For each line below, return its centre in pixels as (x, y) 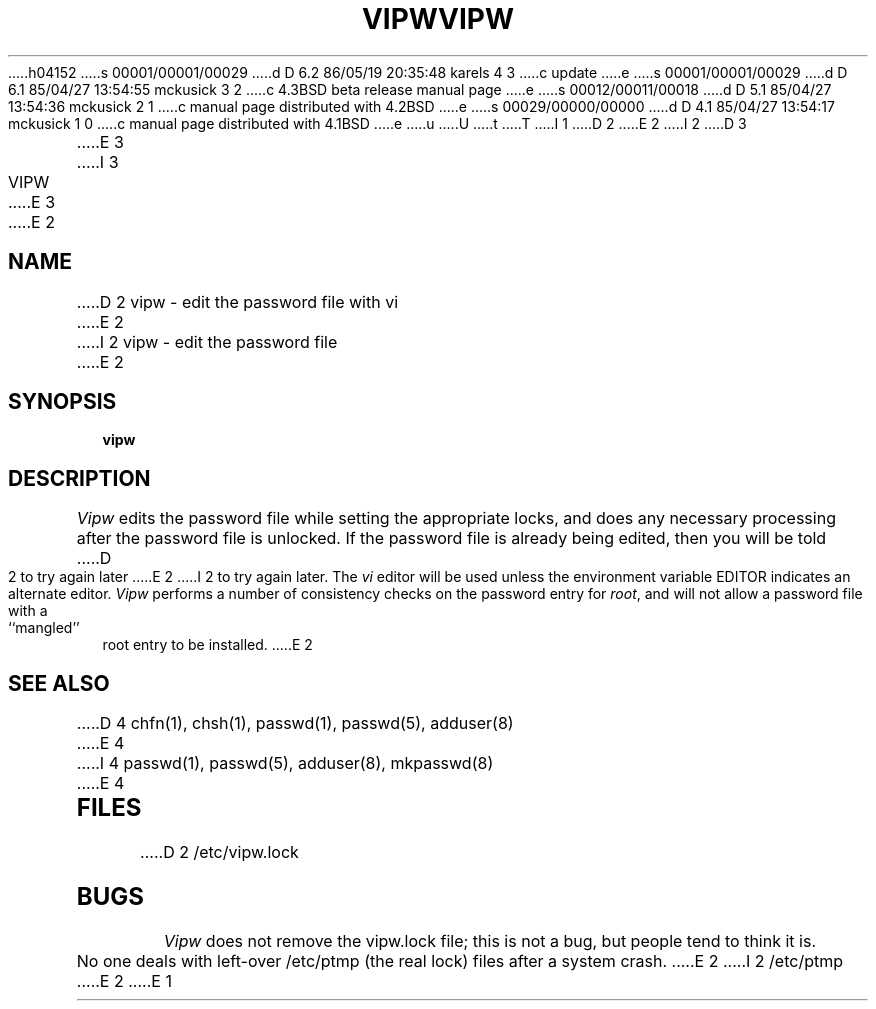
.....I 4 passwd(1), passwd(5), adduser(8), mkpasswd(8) (285, 763)
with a (28, 611)
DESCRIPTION (79, 478)
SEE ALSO (59, 683)
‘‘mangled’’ (44, 628)
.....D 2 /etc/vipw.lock (219, 852)
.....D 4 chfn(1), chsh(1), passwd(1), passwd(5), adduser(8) (295, 723)
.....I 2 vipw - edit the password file (207, 341)
